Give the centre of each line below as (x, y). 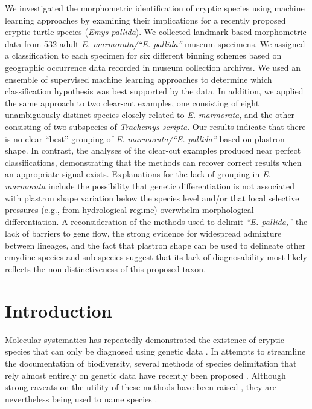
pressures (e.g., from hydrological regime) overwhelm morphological (129, 210)
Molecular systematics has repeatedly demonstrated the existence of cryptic (145, 339)
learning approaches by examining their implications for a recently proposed (145, 20)
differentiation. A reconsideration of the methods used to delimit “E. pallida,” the (156, 221)
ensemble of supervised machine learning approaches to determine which (138, 79)
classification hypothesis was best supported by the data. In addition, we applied (154, 91)
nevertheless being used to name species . (81, 398)
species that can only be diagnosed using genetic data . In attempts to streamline (155, 351)
